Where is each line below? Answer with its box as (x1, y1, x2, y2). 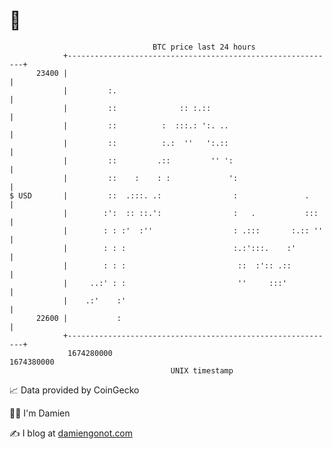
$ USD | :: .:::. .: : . (9, 190, 310, 201)
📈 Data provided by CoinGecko (9, 384, 140, 396)
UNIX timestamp (170, 365, 234, 376)
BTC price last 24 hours (152, 42, 256, 52)
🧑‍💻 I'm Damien (9, 407, 71, 419)
